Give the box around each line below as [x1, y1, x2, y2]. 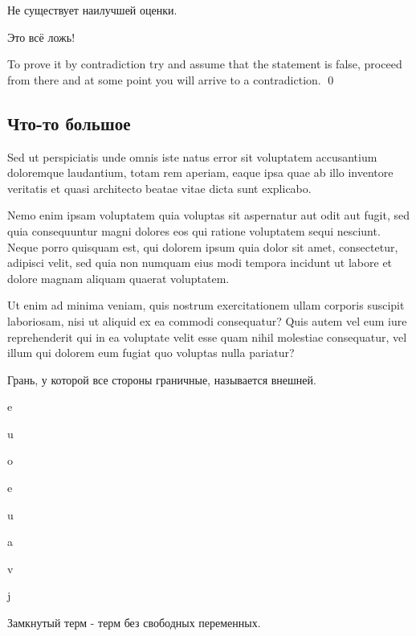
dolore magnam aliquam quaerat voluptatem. [7, 269, 230, 286]
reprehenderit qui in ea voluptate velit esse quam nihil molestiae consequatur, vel [7, 328, 407, 345]
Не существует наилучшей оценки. [7, 2, 177, 18]
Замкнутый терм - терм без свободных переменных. [7, 614, 261, 631]
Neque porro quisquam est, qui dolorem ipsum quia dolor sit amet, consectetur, [7, 238, 398, 255]
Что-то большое [7, 110, 131, 135]
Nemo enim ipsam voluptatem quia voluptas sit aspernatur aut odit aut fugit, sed [7, 207, 410, 224]
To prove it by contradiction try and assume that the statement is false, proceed [7, 55, 402, 72]
